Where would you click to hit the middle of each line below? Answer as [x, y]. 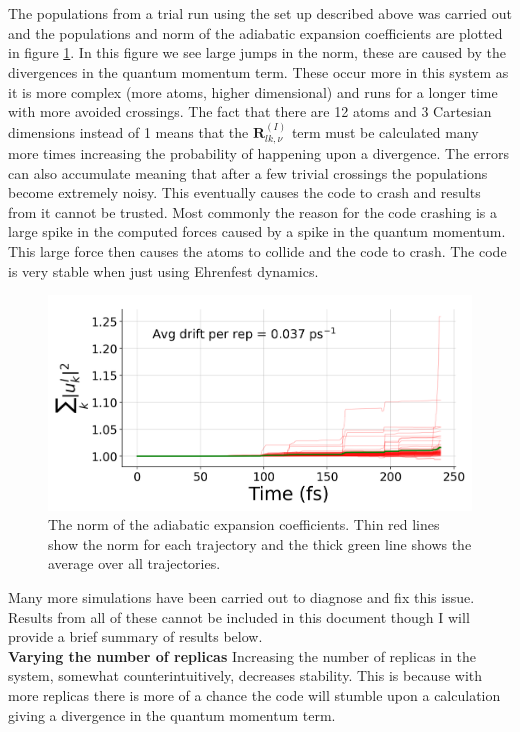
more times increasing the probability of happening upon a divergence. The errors [259, 152]
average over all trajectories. [134, 563]
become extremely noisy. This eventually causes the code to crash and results [244, 192]
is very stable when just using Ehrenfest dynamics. [163, 270]
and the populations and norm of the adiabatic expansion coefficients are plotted [255, 32]
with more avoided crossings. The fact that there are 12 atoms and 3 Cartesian [250, 111]
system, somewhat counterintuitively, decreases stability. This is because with [245, 675]
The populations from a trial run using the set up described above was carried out [260, 13]
